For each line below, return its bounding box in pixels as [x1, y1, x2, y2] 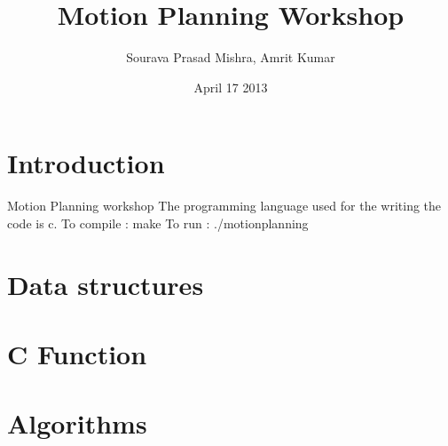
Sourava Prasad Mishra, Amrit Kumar [126, 48, 335, 67]
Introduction [7, 145, 165, 181]
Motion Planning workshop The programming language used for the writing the [7, 196, 442, 215]
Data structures [7, 266, 204, 302]
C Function [7, 336, 147, 371]
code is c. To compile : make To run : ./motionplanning [7, 213, 309, 232]
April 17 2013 [193, 77, 268, 96]
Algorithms [7, 405, 147, 442]
